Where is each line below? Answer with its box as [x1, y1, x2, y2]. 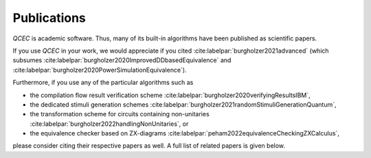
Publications [12, 10, 86, 25]
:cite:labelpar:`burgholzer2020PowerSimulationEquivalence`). [12, 66, 187, 74]
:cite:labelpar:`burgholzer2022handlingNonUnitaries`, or [30, 120, 189, 128]
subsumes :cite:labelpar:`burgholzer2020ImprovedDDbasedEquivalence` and [12, 56, 232, 64]
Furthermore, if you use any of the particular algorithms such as [12, 79, 194, 87]
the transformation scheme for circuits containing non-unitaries [30, 110, 210, 118]
